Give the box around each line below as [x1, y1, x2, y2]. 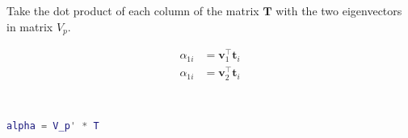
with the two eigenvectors [276, 2, 402, 18]
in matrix [6, 18, 53, 34]
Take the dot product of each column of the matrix [6, 2, 259, 18]
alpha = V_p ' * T [6, 120, 99, 132]
